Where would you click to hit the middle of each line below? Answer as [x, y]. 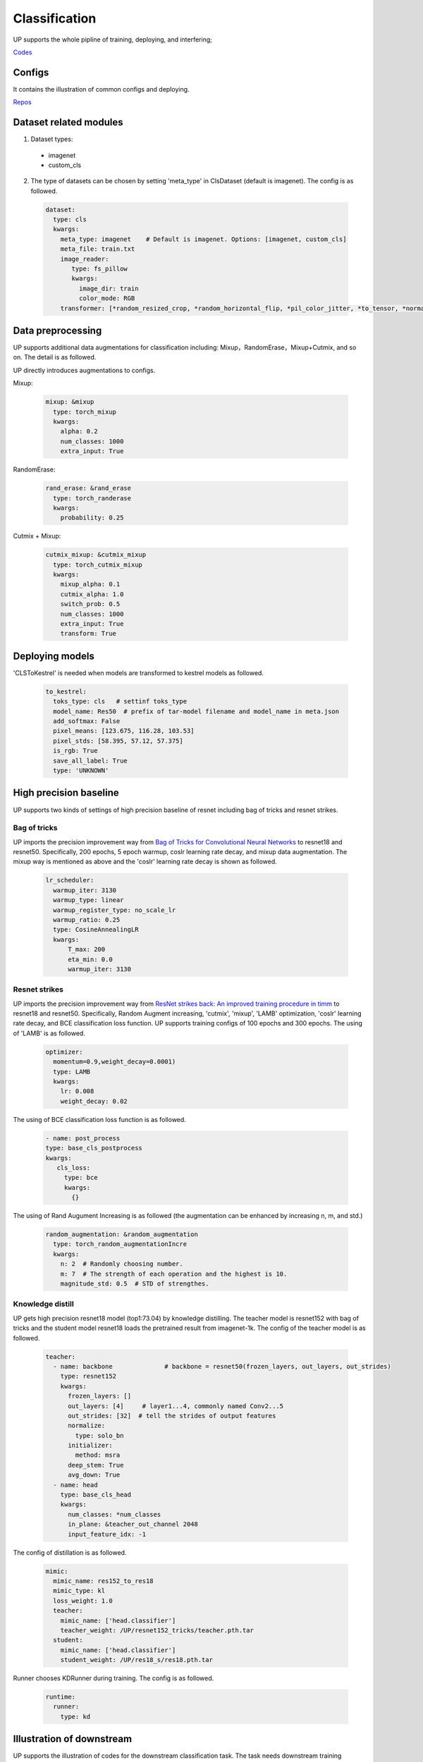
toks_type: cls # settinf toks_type [120, 702]
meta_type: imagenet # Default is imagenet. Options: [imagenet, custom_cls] [203, 239]
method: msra [98, 1455]
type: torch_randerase [92, 498]
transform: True [88, 634]
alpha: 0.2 [79, 431]
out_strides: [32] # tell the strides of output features [172, 1416]
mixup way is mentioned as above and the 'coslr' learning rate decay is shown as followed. [145, 862]
